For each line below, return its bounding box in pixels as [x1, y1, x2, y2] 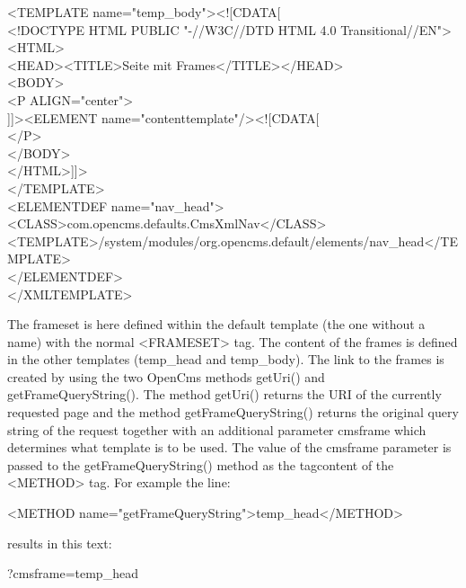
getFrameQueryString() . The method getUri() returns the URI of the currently [7, 385, 442, 404]
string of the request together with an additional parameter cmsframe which [7, 420, 426, 439]
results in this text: [7, 533, 112, 552]
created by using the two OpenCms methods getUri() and [7, 367, 325, 386]
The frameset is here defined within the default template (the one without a [7, 315, 426, 334]
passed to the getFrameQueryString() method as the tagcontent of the [7, 455, 394, 474]
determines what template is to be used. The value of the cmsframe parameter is [7, 438, 452, 457]
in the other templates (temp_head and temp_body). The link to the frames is [7, 350, 444, 369]
